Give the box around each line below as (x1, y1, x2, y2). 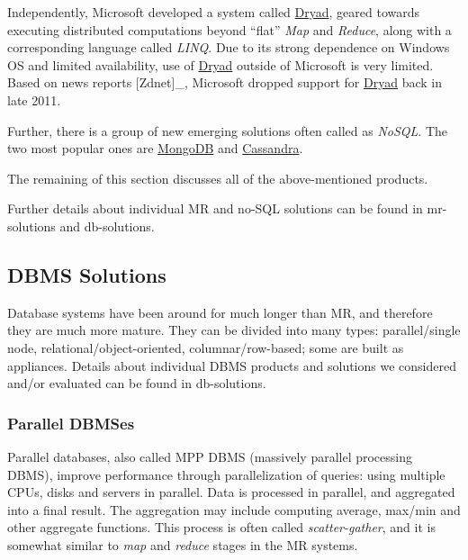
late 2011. (7, 90, 61, 109)
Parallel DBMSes (7, 411, 135, 434)
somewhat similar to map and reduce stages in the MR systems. (7, 535, 358, 554)
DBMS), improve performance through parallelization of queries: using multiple (7, 465, 445, 483)
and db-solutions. (59, 216, 155, 235)
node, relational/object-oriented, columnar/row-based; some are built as (7, 338, 404, 357)
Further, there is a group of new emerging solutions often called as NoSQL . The (7, 121, 447, 140)
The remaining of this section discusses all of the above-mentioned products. (7, 168, 428, 187)
